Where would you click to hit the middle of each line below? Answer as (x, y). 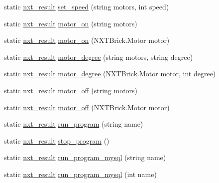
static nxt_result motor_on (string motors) (71, 23)
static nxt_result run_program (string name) (74, 124)
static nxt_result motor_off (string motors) (71, 90)
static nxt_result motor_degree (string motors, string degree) (99, 57)
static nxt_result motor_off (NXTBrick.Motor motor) (87, 107)
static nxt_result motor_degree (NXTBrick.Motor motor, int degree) (110, 74)
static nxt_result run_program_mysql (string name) (85, 157)
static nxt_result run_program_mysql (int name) (80, 174)
